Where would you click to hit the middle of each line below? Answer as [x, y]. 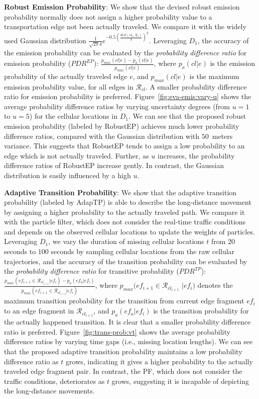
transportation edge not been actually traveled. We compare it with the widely [125, 26]
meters [222, 136]
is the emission [233, 63]
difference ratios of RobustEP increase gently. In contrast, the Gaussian [114, 165]
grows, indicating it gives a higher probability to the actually [159, 361]
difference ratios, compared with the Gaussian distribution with [102, 136]
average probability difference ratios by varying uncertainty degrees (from [117, 106]
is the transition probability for [201, 311]
